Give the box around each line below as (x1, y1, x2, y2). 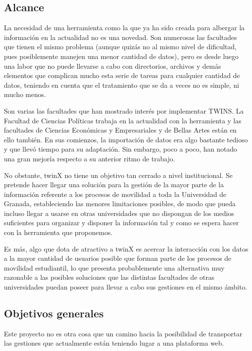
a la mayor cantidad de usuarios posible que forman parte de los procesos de (4, 253, 232, 263)
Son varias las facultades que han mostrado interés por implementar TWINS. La (4, 105, 244, 116)
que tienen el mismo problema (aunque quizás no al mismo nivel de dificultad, (4, 41, 237, 52)
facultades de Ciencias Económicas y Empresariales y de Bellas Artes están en (4, 125, 237, 135)
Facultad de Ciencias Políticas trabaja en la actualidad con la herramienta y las (4, 115, 242, 125)
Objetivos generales (4, 306, 104, 321)
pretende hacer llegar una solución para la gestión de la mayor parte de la (4, 179, 224, 190)
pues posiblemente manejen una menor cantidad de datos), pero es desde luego (4, 51, 239, 61)
